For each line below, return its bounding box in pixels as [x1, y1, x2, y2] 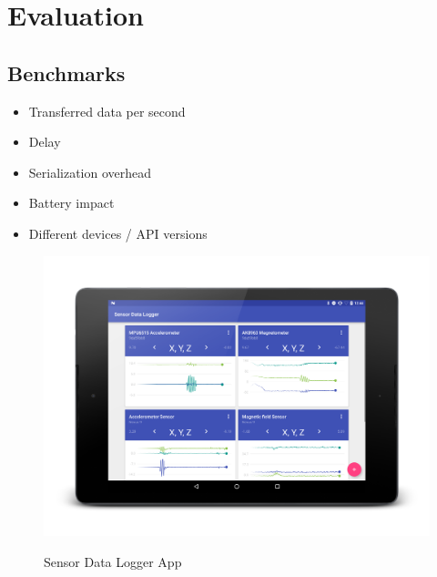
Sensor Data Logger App [44, 551, 182, 571]
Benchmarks [7, 58, 126, 87]
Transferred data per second [28, 101, 186, 120]
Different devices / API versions [28, 223, 208, 242]
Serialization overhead [28, 162, 152, 181]
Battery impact [28, 193, 115, 212]
